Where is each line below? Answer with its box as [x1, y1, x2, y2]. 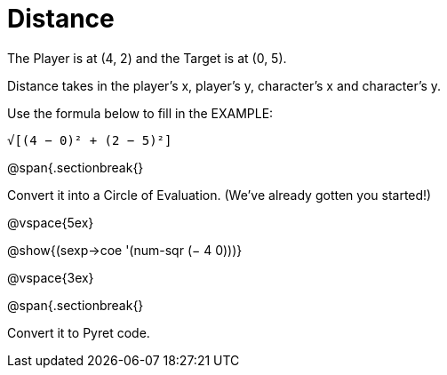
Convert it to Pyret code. [7, 324, 150, 340]
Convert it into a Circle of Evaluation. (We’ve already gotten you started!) [7, 187, 432, 203]
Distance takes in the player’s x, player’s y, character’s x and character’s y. [7, 77, 442, 93]
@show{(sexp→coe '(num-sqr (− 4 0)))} [7, 242, 243, 258]
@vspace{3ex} [7, 269, 94, 285]
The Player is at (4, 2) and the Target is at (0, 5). [7, 50, 287, 66]
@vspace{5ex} [7, 214, 94, 230]
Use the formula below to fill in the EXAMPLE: [7, 105, 274, 121]
